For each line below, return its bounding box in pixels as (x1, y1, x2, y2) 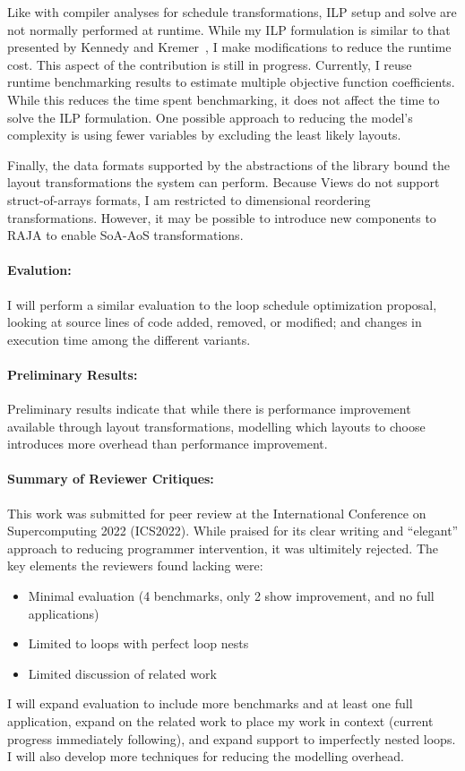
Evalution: (7, 261, 72, 279)
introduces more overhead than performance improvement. (7, 434, 328, 453)
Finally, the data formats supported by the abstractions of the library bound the (7, 155, 450, 174)
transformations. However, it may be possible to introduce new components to (7, 208, 436, 227)
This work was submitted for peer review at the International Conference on (7, 503, 426, 522)
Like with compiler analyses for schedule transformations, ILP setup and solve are (7, 3, 457, 21)
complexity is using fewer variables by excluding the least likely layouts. (7, 125, 401, 144)
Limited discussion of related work (28, 664, 217, 682)
